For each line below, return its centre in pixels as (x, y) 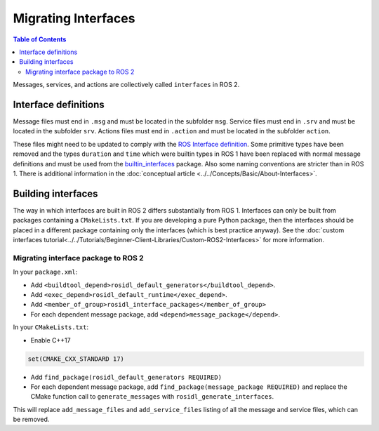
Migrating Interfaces (74, 18)
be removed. (31, 419)
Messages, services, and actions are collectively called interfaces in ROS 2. (126, 85)
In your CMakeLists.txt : (51, 327)
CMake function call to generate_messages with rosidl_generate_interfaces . (152, 397)
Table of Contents (40, 39)
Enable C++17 (51, 340)
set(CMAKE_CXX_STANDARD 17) (76, 359)
